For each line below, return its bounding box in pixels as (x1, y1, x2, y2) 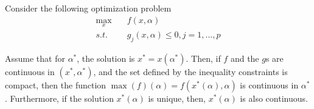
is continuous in (240, 78, 299, 91)
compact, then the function (5, 78, 106, 91)
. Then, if (186, 51, 221, 64)
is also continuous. (240, 91, 308, 104)
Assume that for (5, 51, 65, 64)
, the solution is (77, 51, 135, 64)
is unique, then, (148, 91, 206, 104)
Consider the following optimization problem (5, 2, 172, 14)
